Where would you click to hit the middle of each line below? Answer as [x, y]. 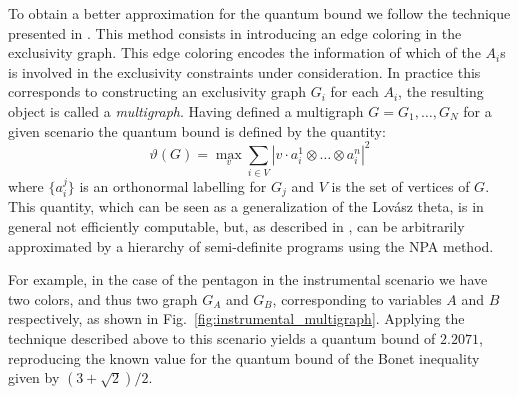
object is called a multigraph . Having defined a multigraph [186, 110]
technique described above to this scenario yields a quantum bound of [222, 338]
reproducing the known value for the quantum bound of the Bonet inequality [244, 357]
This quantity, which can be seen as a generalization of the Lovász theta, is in [246, 206]
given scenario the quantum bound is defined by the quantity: [197, 130]
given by [34, 377]
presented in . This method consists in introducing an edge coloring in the [235, 32]
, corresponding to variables [357, 298]
